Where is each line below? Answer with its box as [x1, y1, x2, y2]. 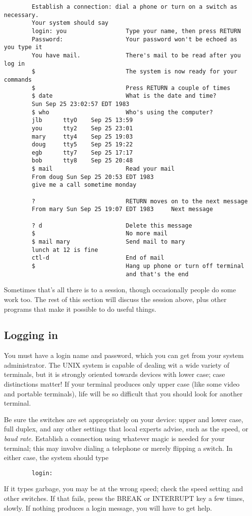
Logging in [4, 327, 58, 342]
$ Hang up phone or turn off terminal [32, 263, 244, 269]
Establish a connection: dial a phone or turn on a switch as [32, 3, 237, 10]
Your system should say [32, 19, 108, 27]
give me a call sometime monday [32, 181, 137, 189]
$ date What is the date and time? [32, 92, 216, 100]
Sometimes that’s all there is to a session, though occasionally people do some [4, 285, 236, 295]
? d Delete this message [32, 222, 192, 229]
